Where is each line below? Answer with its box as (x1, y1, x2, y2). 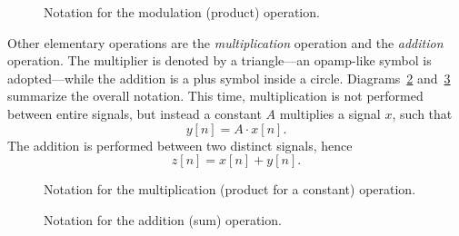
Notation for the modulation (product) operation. (44, 3, 320, 21)
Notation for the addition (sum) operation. (44, 210, 282, 229)
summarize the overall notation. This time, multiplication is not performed (7, 86, 424, 105)
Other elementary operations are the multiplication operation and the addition (7, 33, 444, 52)
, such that (392, 103, 453, 123)
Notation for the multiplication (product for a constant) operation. (44, 180, 416, 199)
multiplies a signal (279, 103, 381, 123)
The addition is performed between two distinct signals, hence (7, 135, 353, 154)
